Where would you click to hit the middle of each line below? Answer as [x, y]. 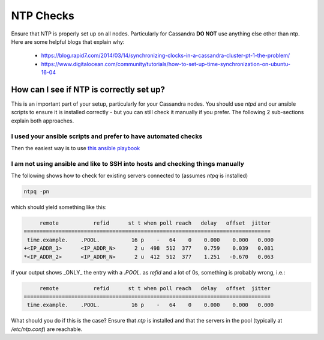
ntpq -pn [37, 192]
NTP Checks [43, 16]
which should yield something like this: [59, 207]
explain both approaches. [43, 121]
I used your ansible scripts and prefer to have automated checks [107, 136]
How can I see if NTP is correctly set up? [88, 89]
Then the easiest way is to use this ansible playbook [76, 148]
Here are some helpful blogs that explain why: [68, 41]
